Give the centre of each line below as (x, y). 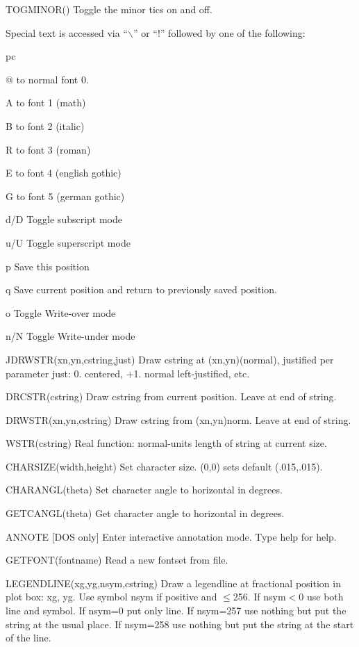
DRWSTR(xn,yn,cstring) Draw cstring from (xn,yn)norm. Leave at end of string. (178, 419)
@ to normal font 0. (47, 79)
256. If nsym (259, 597)
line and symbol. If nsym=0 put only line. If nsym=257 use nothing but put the (176, 611)
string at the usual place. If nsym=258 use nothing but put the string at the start (180, 624)
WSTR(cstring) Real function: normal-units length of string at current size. (166, 443)
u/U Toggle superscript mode (68, 242)
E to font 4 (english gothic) (64, 173)
